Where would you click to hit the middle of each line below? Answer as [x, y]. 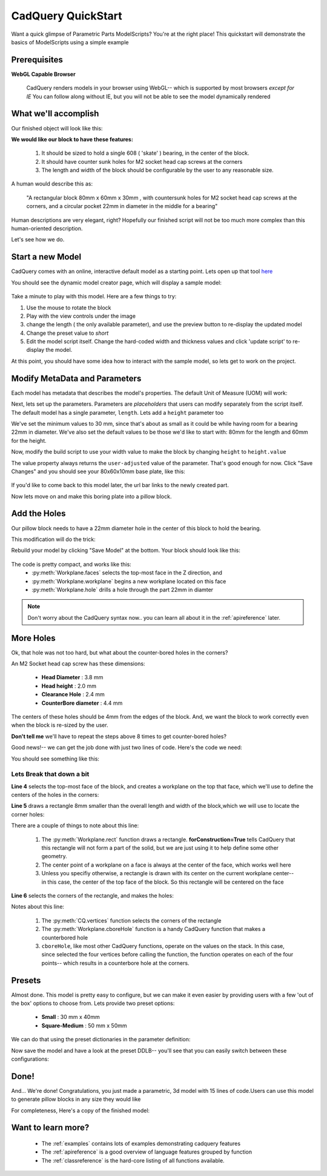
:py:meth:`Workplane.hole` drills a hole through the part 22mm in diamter [123, 590]
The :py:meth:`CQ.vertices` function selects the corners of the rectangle [131, 920]
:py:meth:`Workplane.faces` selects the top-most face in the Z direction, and [127, 573]
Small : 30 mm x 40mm [71, 1017]
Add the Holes [38, 513]
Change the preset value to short [68, 333]
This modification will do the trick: [54, 539]
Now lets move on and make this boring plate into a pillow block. [91, 496]
